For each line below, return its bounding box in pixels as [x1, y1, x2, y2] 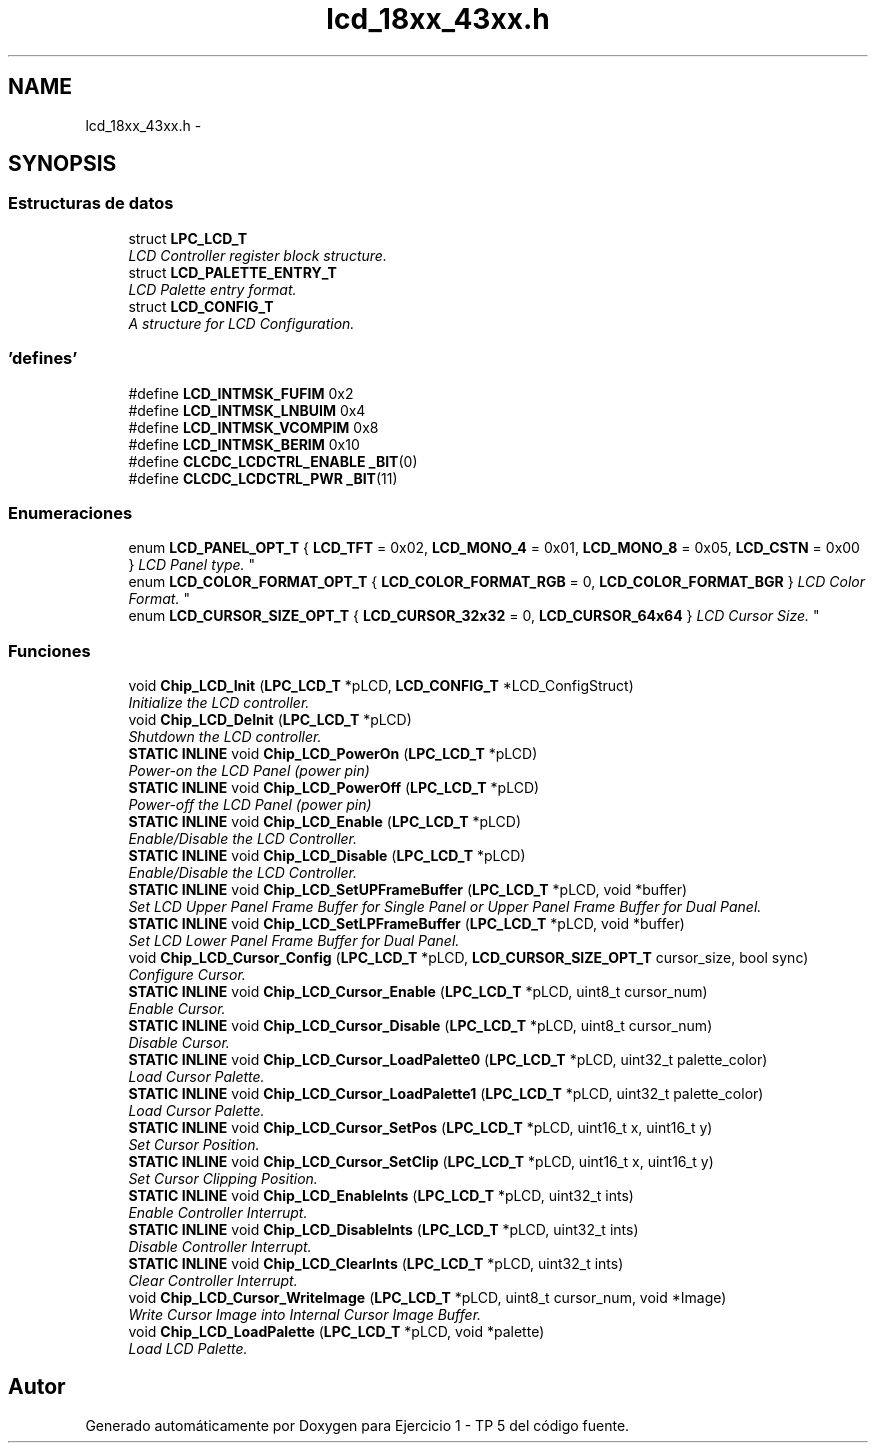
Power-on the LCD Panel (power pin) [128, 762, 370, 780]
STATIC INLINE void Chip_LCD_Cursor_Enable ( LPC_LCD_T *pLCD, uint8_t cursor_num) [128, 983, 708, 1001]
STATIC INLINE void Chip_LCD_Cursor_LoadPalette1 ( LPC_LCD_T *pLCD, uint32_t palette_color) [128, 1085, 764, 1103]
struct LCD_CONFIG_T [128, 297, 274, 315]
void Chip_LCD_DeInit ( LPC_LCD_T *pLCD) [128, 711, 412, 729]
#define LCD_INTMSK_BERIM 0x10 [128, 435, 360, 453]
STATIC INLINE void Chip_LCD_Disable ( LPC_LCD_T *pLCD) [128, 847, 526, 865]
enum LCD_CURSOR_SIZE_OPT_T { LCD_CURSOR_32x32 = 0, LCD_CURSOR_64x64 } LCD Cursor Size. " [128, 607, 820, 625]
